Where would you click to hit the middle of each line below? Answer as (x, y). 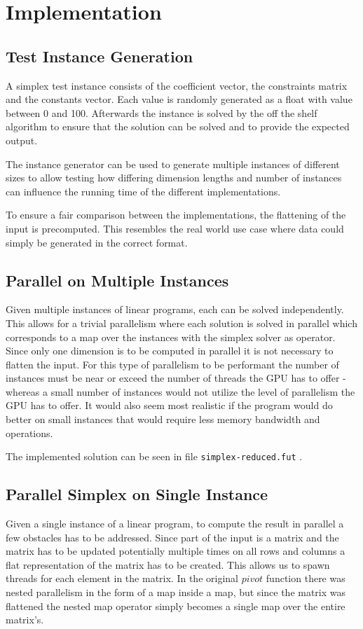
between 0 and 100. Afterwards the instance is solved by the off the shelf (162, 112)
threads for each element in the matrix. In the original (122, 578)
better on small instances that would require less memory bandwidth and (163, 419)
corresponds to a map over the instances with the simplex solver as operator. (171, 337)
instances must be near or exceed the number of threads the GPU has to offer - (176, 378)
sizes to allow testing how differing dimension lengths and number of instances (174, 178)
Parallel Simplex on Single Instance (137, 494)
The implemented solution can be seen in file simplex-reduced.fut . (154, 456)
